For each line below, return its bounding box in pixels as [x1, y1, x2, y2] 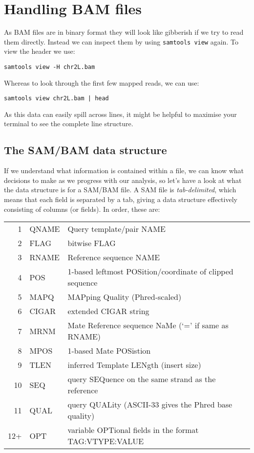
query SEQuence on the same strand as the [67, 373, 216, 385]
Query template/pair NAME [67, 223, 166, 235]
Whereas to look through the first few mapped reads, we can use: [4, 77, 199, 88]
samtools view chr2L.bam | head [4, 95, 109, 102]
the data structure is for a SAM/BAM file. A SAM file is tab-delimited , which [4, 184, 236, 195]
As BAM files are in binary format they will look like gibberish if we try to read [4, 27, 244, 37]
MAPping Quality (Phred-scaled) [67, 291, 182, 303]
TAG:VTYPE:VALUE [67, 435, 144, 447]
